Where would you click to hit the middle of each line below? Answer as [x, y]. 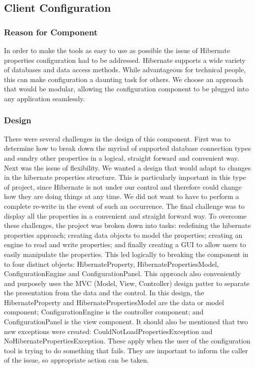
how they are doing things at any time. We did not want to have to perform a [122, 196]
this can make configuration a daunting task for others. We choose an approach [124, 79]
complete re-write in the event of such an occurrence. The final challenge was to [124, 206]
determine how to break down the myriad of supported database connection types [127, 148]
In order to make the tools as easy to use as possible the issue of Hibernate [117, 50]
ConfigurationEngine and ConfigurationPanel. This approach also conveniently [123, 273]
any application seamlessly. [45, 98]
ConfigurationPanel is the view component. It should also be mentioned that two [126, 322]
